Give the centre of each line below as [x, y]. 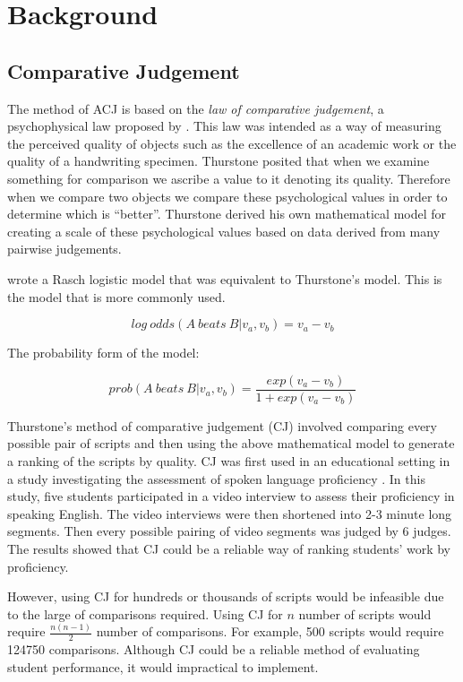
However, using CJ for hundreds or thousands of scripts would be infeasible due [226, 596]
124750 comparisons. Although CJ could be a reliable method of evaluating [214, 649]
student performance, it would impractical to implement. [163, 667]
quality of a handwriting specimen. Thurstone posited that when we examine [219, 161]
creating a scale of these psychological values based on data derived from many [224, 231]
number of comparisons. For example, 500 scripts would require [270, 631]
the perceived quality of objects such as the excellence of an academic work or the [232, 143]
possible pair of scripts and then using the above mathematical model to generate [231, 443]
